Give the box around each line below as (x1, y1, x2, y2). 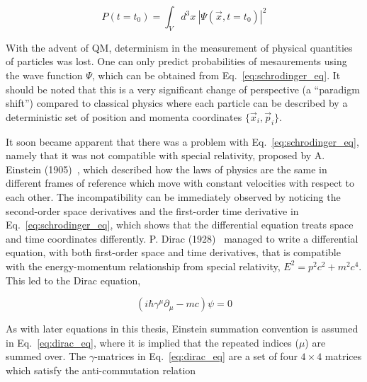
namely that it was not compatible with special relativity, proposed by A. (6, 148, 325, 163)
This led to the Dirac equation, (6, 272, 141, 287)
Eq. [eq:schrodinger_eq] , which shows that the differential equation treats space (6, 217, 354, 232)
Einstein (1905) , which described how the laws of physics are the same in (6, 161, 327, 176)
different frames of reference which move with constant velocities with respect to (6, 175, 354, 190)
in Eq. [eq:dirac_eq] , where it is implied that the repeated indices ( (6, 335, 299, 349)
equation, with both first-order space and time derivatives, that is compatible (6, 245, 341, 260)
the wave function (6, 67, 83, 82)
